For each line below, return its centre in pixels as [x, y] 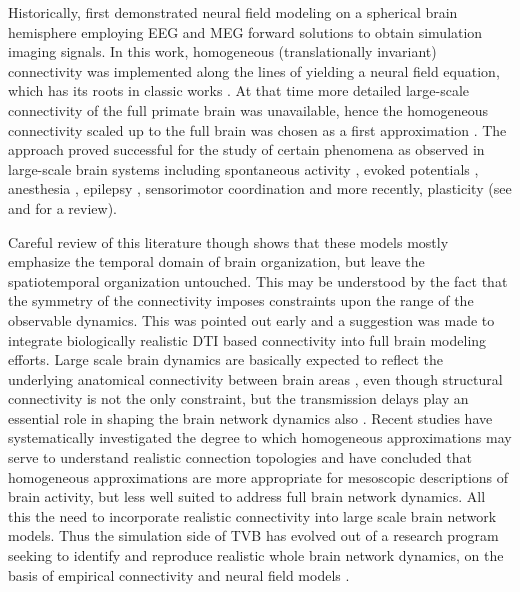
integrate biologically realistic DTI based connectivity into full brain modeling [247, 339]
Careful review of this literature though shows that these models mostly [228, 241]
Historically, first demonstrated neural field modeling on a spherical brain [233, 12]
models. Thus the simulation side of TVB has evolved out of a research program [253, 535]
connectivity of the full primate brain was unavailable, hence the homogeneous [248, 109]
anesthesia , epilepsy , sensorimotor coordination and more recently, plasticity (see [260, 188]
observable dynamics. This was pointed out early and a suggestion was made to [251, 319]
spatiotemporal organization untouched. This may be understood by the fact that [258, 280]
